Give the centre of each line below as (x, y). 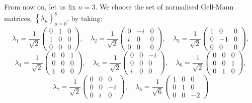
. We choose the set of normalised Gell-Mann (164, 6)
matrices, (18, 18)
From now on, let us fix (40, 6)
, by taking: (85, 18)
